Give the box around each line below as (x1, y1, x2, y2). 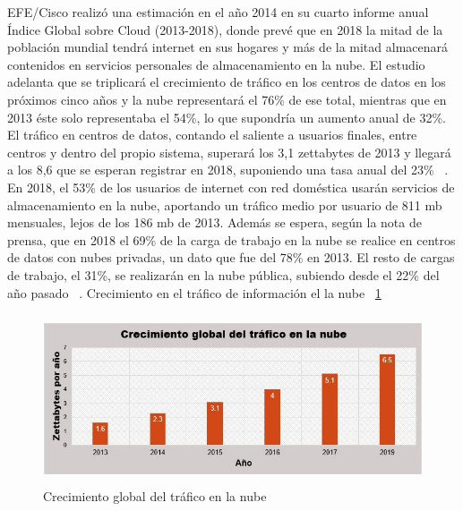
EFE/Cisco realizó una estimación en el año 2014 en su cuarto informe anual (7, 3, 429, 21)
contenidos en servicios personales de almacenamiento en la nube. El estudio (7, 55, 425, 73)
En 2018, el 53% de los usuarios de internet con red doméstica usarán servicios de (7, 177, 455, 196)
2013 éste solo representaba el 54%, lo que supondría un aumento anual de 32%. (7, 107, 447, 126)
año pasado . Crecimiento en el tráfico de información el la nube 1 (7, 283, 382, 302)
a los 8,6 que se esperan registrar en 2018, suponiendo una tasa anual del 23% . (7, 160, 449, 179)
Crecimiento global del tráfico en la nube (43, 486, 267, 505)
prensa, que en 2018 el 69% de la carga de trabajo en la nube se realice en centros (7, 230, 456, 249)
